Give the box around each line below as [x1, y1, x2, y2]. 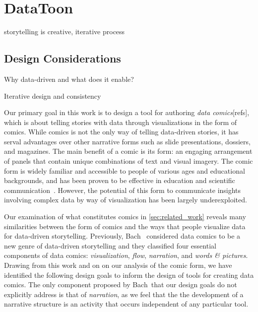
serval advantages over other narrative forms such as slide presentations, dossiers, [4, 136, 251, 146]
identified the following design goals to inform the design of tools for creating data [4, 269, 254, 280]
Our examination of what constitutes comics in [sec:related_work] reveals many [4, 211, 246, 222]
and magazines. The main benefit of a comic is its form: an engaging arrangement [4, 146, 253, 156]
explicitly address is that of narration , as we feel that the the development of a [4, 289, 244, 299]
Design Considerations [4, 51, 121, 66]
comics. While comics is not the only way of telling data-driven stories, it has [4, 126, 239, 137]
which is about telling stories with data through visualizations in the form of [4, 117, 237, 127]
